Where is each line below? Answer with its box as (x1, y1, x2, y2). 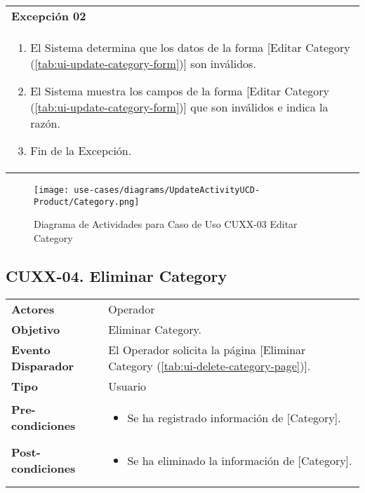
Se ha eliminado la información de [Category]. (127, 452, 352, 468)
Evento (11, 341, 51, 358)
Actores (11, 300, 55, 317)
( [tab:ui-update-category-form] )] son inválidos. (30, 55, 256, 72)
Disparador (11, 357, 74, 374)
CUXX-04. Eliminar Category (6, 264, 227, 286)
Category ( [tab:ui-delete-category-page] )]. (108, 357, 311, 374)
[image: (34, 185, 69, 195)
